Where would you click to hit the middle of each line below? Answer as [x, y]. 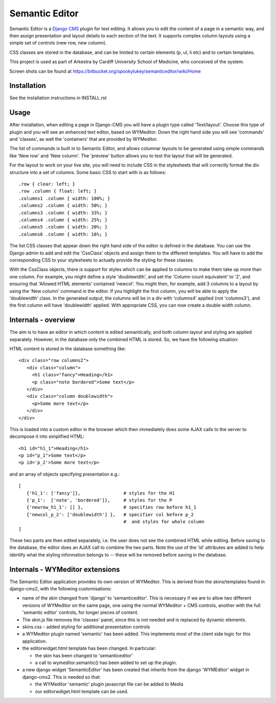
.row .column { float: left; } [58, 191]
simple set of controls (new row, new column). [58, 43]
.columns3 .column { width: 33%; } [63, 213]
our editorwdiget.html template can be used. [82, 691]
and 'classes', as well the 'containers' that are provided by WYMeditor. [84, 139]
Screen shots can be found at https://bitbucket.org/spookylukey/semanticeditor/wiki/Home [105, 71]
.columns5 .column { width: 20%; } [63, 227]
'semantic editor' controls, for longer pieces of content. [80, 612]
